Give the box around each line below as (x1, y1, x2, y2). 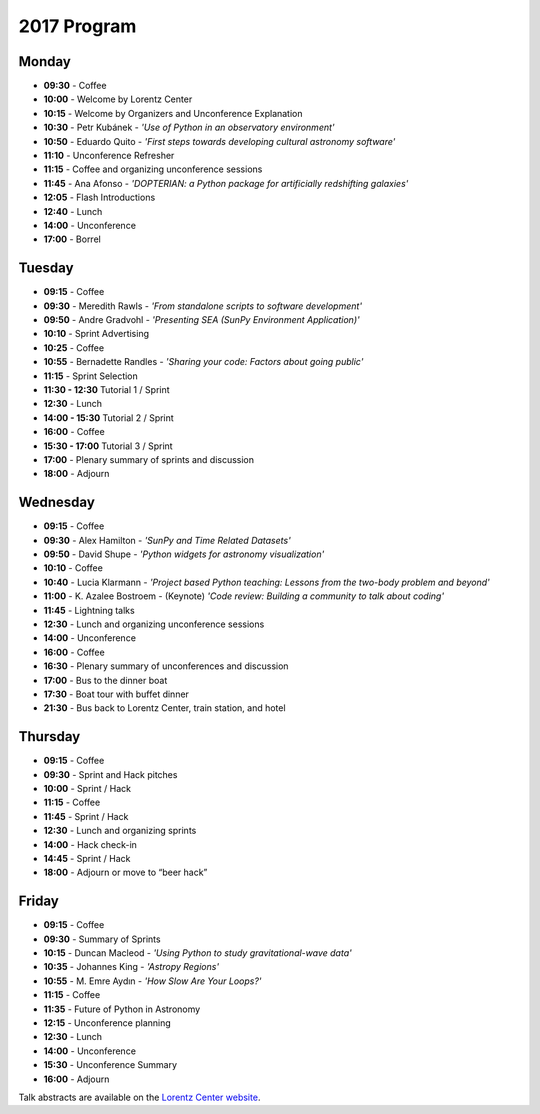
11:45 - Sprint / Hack (43, 810, 129, 822)
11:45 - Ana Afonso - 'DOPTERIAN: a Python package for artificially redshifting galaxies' (43, 177, 409, 189)
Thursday (18, 728, 81, 745)
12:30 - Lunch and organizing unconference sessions (43, 618, 265, 630)
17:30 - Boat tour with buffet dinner (43, 688, 190, 700)
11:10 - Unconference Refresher (43, 150, 175, 162)
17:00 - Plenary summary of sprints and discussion (43, 453, 255, 465)
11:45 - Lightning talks (43, 604, 135, 616)
